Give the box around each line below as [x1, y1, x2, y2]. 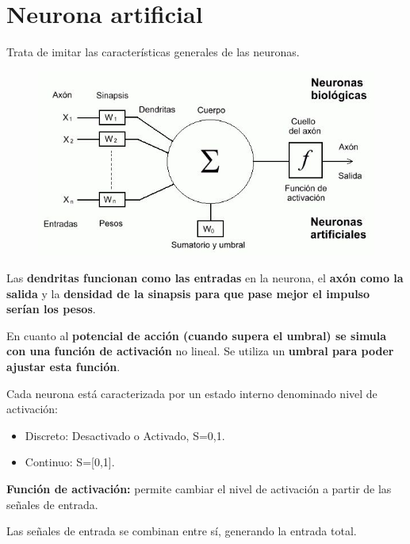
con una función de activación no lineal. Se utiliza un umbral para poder [6, 343, 394, 359]
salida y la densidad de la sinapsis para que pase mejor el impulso [6, 285, 370, 301]
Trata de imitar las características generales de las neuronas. [6, 44, 300, 60]
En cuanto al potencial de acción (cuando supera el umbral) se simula [6, 327, 387, 343]
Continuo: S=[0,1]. [25, 454, 115, 470]
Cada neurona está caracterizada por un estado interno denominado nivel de [6, 385, 377, 401]
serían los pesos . [6, 301, 96, 317]
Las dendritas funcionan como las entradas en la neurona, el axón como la [6, 270, 404, 286]
